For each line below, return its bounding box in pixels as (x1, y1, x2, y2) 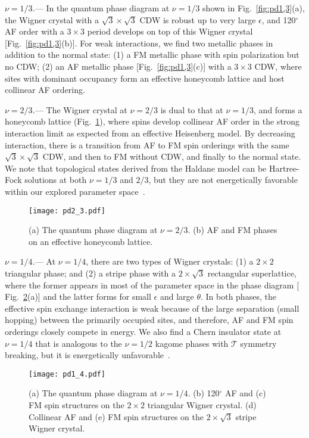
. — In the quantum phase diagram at (32, 2, 170, 14)
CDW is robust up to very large (139, 13, 256, 26)
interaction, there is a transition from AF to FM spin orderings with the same (5, 138, 289, 151)
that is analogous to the (35, 337, 122, 349)
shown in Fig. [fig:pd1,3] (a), (202, 2, 305, 14)
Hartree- (269, 161, 299, 174)
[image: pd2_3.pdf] (29, 206, 105, 215)
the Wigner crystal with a (5, 13, 99, 26)
